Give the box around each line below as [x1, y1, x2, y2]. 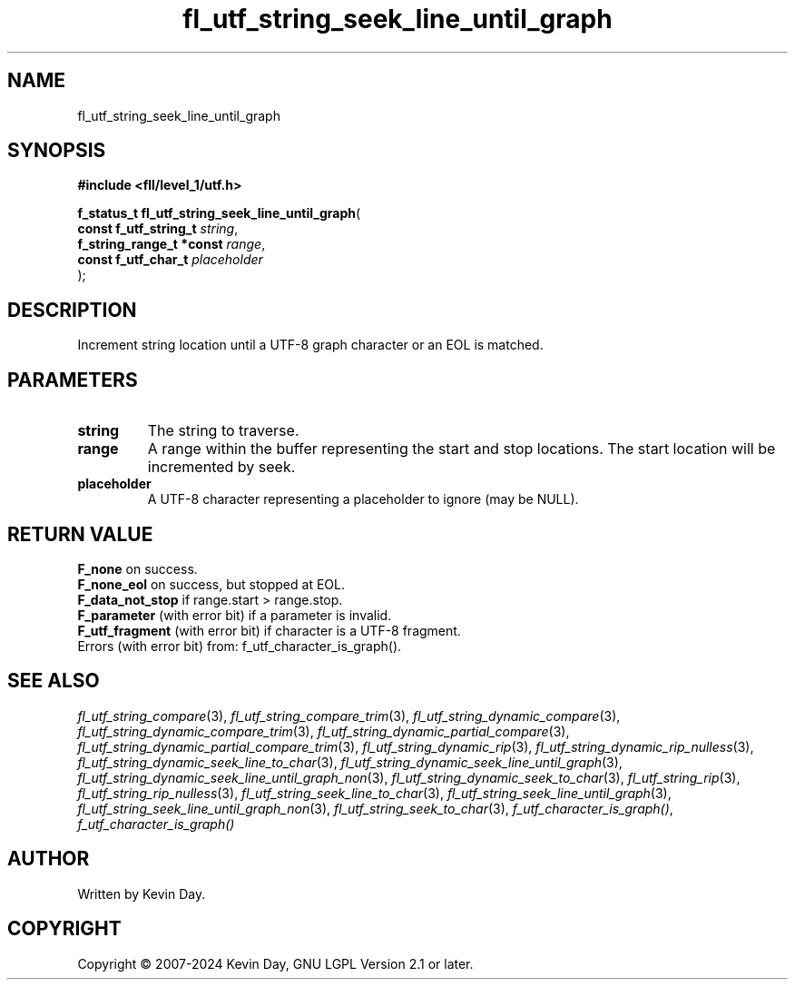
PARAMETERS [7, 368, 138, 391]
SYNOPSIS [7, 139, 106, 163]
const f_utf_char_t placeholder [77, 252, 263, 268]
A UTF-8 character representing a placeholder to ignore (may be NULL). [147, 491, 579, 508]
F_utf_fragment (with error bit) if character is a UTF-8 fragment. [77, 622, 461, 638]
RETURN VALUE [7, 522, 153, 546]
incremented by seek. [147, 458, 296, 477]
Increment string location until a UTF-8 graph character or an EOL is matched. [77, 337, 544, 353]
